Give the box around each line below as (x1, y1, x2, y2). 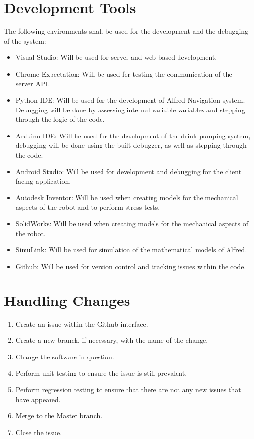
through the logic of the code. (15, 114, 105, 124)
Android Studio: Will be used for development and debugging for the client (15, 166, 242, 176)
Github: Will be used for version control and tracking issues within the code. (15, 261, 246, 271)
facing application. (15, 176, 71, 186)
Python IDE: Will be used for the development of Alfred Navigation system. (15, 95, 245, 105)
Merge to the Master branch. (15, 411, 102, 421)
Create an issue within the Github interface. (15, 318, 148, 329)
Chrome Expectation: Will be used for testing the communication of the (15, 68, 232, 79)
